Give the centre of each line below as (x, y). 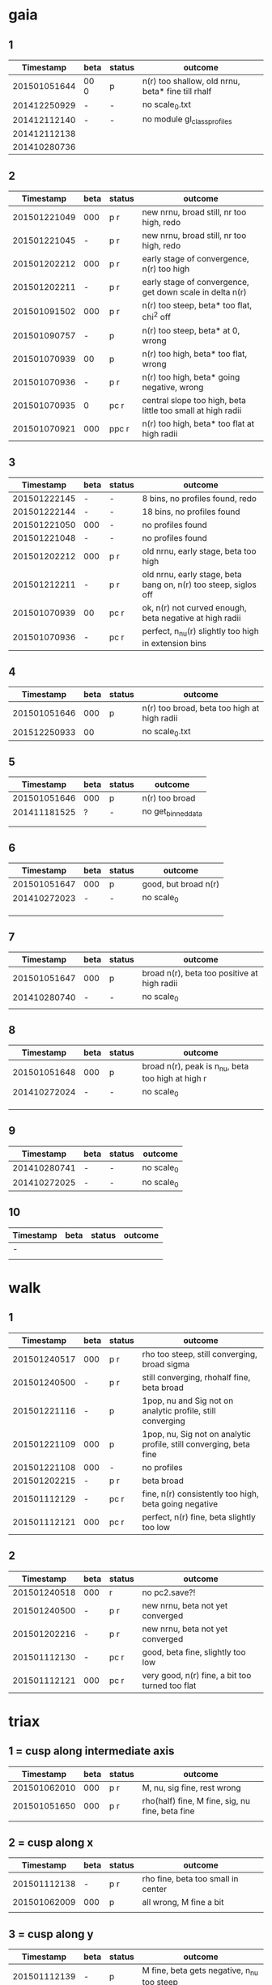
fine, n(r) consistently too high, (200, 1494)
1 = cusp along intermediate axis (91, 1751)
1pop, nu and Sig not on (188, 1401)
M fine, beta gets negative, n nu (200, 1971)
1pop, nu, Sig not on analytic (196, 1434)
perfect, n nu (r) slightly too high (200, 632)
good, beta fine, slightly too (194, 1651)
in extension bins (174, 643)
